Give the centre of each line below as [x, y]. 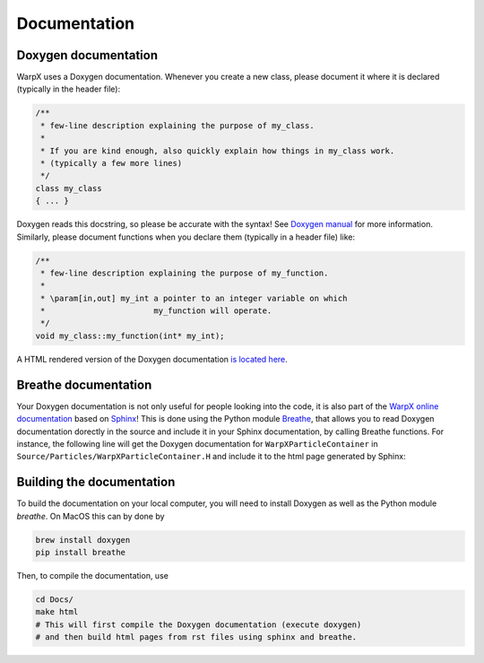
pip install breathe [80, 552]
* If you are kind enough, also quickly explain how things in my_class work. [218, 151]
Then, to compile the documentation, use [93, 575]
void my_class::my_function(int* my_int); [130, 336]
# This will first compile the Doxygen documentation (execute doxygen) [199, 624]
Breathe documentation [84, 384]
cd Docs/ [55, 599]
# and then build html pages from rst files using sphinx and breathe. [196, 637]
